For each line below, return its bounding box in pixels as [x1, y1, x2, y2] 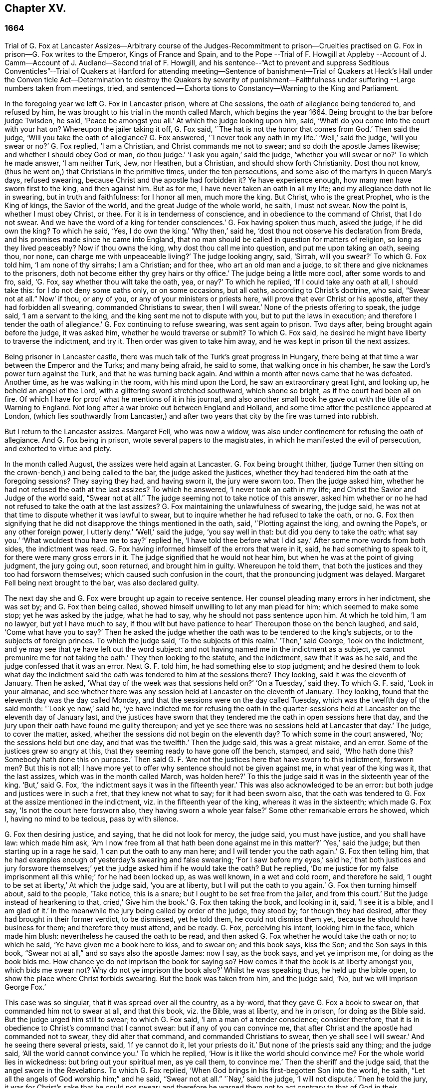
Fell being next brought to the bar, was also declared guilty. [4, 578, 199, 587]
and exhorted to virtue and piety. [4, 444, 112, 453]
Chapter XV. [4, 2, 66, 14]
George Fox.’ [4, 982, 46, 991]
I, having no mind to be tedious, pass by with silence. [4, 814, 179, 823]
